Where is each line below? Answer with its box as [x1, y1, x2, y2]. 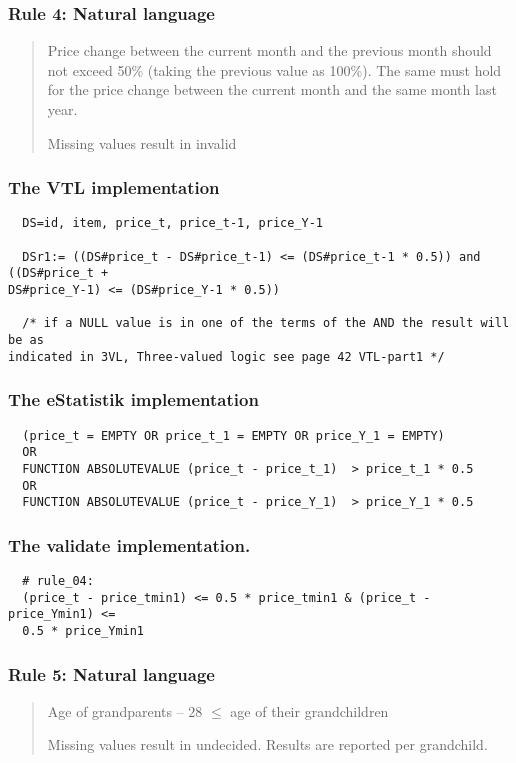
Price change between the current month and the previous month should [47, 40, 492, 61]
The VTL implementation [8, 175, 220, 200]
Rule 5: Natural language [8, 661, 215, 686]
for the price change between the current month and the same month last [47, 79, 497, 100]
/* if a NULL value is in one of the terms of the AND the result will [22, 316, 510, 331]
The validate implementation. [8, 532, 251, 557]
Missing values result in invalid [47, 132, 237, 153]
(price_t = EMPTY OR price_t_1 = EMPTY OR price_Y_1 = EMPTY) [22, 428, 445, 443]
